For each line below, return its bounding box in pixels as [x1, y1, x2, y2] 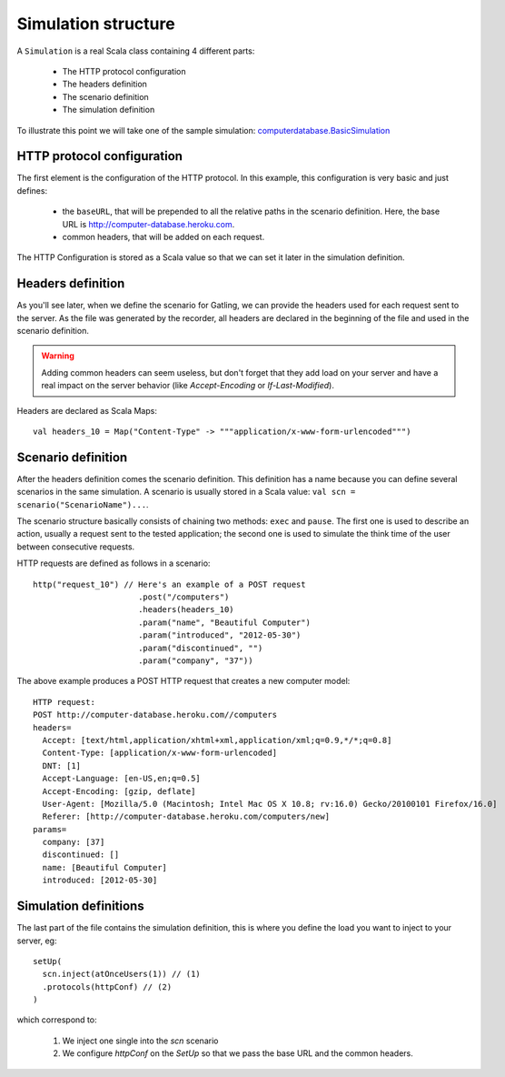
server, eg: [16, 935, 57, 946]
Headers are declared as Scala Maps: [16, 405, 158, 416]
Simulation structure [16, 14, 176, 34]
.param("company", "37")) [137, 655, 253, 666]
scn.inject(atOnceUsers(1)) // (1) [42, 969, 202, 980]
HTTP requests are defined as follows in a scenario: [16, 558, 211, 569]
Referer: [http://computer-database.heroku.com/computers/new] [42, 811, 331, 822]
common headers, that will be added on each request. [62, 231, 265, 242]
